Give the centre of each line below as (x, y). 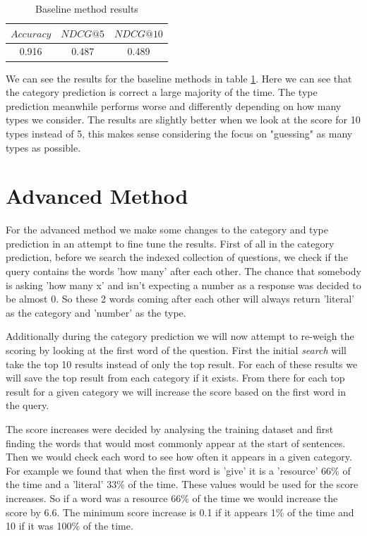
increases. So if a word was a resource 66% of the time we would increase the (172, 498)
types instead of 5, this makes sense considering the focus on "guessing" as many (179, 133)
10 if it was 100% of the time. (70, 526)
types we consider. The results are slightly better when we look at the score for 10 (183, 120)
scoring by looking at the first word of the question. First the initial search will (176, 349)
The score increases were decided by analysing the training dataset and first (170, 428)
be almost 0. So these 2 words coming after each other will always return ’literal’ (180, 299)
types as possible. (43, 147)
